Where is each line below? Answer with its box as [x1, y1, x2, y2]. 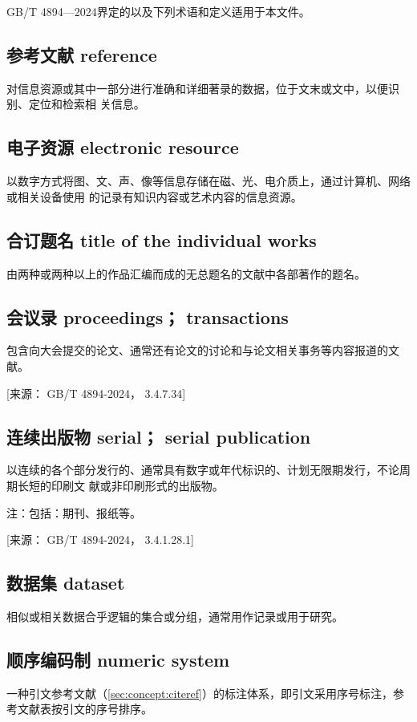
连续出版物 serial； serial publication [6, 424, 311, 448]
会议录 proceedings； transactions [6, 304, 289, 329]
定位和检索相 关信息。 [28, 95, 145, 112]
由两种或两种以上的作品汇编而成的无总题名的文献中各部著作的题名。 [6, 265, 366, 282]
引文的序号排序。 [62, 700, 152, 717]
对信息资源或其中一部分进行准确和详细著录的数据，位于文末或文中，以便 [6, 79, 388, 96]
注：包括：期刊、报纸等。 [6, 504, 141, 521]
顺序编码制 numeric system [6, 647, 230, 671]
